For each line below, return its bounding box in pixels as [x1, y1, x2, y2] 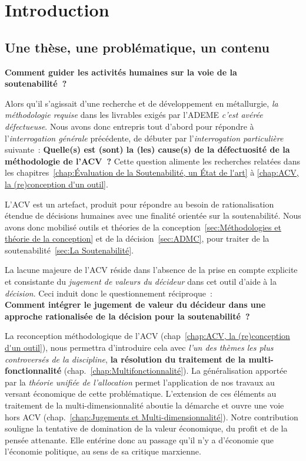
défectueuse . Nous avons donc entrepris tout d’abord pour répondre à [5, 120, 254, 132]
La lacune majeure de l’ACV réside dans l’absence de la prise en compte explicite [5, 264, 298, 276]
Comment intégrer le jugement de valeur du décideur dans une [5, 298, 266, 311]
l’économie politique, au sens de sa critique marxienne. [5, 445, 201, 457]
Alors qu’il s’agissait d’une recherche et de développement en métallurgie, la [5, 97, 278, 109]
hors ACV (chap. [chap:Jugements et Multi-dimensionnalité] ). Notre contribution [5, 410, 298, 423]
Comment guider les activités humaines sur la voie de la [5, 65, 237, 78]
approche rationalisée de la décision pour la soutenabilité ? [5, 309, 250, 322]
